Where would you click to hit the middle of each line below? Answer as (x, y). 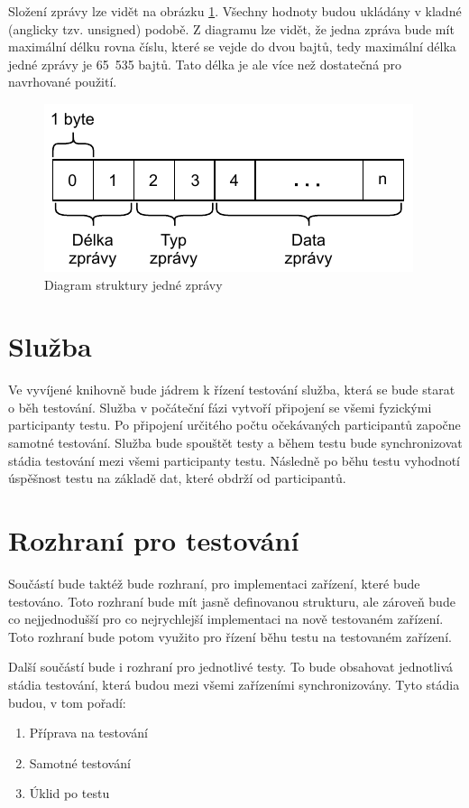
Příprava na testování (88, 733)
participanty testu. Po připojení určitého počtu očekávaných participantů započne (234, 425)
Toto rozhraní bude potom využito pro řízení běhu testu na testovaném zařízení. (230, 636)
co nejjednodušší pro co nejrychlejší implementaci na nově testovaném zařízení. (226, 619)
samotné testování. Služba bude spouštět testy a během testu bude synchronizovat (235, 443)
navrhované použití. (63, 82)
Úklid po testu (69, 793)
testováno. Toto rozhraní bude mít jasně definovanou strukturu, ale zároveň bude (232, 601)
